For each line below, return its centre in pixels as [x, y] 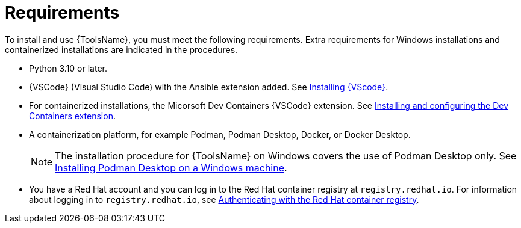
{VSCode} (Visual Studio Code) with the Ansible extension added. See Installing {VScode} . [209, 87]
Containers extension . [72, 116]
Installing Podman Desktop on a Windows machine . [171, 168]
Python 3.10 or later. [68, 68]
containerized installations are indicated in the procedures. [121, 49]
